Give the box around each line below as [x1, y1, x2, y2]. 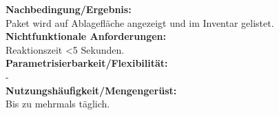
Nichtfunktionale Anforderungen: [6, 29, 166, 43]
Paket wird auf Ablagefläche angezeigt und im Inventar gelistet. [6, 15, 274, 30]
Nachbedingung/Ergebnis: [6, 2, 132, 16]
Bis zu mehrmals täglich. [6, 96, 110, 111]
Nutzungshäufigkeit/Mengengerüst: [6, 83, 177, 97]
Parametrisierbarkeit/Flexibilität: [6, 56, 168, 70]
